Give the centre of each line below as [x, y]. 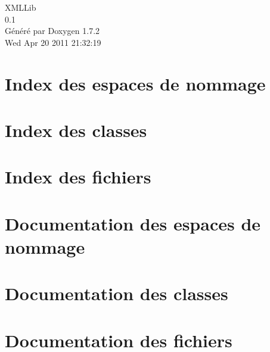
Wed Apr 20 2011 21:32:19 [53, 42]
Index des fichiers [78, 177]
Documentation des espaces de [133, 223]
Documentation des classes [117, 293]
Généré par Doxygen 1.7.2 [52, 31]
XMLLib [21, 7]
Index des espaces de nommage [135, 83]
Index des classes [76, 130]
